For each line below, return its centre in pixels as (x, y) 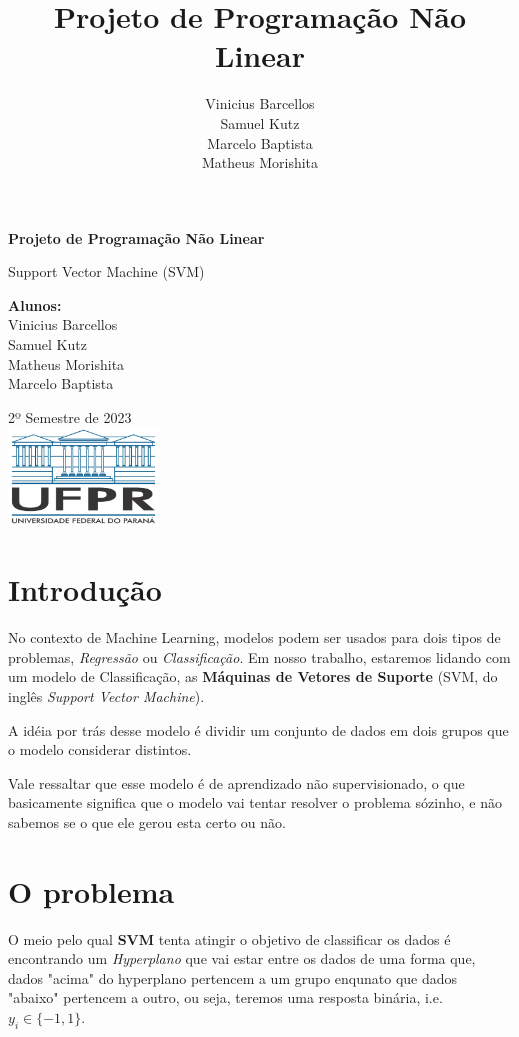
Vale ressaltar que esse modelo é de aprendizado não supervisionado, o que (236, 782)
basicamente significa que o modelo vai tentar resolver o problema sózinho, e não (255, 802)
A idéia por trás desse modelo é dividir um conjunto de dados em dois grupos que (258, 729)
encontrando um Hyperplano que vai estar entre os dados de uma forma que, (242, 958)
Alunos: (35, 304)
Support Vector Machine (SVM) (106, 271)
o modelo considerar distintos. (100, 749)
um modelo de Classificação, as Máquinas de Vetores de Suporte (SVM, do (253, 676)
